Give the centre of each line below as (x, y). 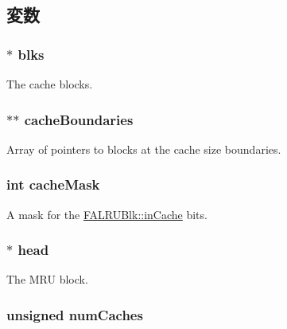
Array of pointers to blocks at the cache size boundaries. (144, 149)
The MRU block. (47, 279)
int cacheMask (53, 184)
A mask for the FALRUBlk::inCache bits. (107, 214)
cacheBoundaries (79, 119)
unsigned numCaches (75, 314)
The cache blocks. (50, 84)
